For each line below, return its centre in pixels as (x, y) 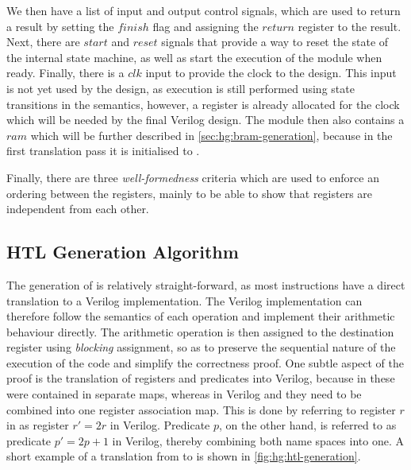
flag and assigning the (205, 26)
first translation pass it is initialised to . (103, 151)
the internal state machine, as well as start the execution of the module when (194, 57)
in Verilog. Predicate (160, 425)
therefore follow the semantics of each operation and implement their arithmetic (201, 316)
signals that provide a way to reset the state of (275, 42)
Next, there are (43, 42)
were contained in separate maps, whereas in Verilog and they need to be (184, 394)
